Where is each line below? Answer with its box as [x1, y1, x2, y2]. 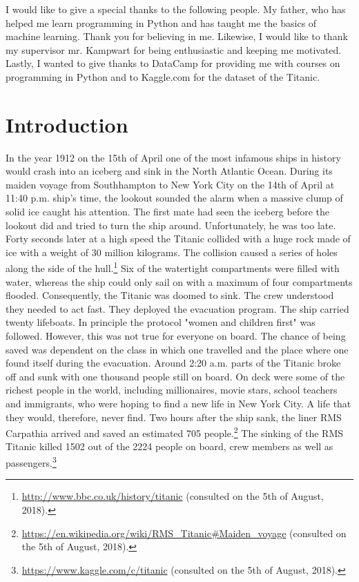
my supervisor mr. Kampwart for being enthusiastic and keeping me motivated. [6, 42, 342, 57]
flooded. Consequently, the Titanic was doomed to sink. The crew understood [6, 288, 334, 302]
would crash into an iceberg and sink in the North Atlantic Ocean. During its [6, 164, 333, 178]
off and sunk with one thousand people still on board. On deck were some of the [6, 369, 345, 383]
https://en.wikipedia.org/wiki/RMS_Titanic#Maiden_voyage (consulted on [21, 525, 347, 540]
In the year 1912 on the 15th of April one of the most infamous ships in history [6, 150, 341, 164]
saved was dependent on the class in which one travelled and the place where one [6, 342, 349, 356]
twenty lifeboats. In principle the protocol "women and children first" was [6, 315, 316, 329]
